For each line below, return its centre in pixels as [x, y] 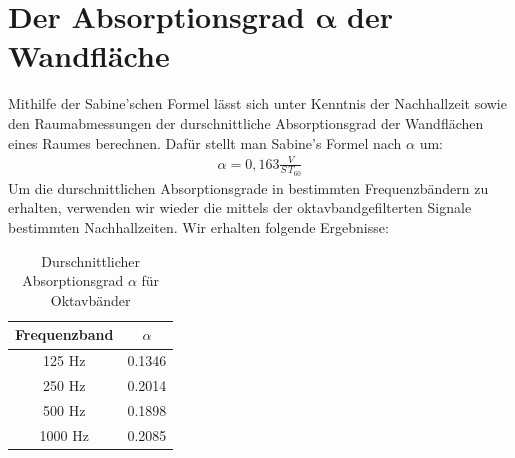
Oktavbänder [90, 299]
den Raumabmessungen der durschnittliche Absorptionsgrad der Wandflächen [246, 122]
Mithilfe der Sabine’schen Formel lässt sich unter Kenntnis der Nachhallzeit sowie [257, 103]
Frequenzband [64, 334]
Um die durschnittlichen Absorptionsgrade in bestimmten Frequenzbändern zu [248, 187]
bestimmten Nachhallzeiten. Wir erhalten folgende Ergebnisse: [198, 227]
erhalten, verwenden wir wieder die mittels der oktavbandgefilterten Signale [240, 207]
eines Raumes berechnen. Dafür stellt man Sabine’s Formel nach [205, 142]
